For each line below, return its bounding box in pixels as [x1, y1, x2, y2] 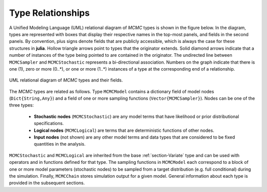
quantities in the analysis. [34, 141, 86, 147]
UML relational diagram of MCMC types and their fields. [9, 77, 123, 83]
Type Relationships [9, 7, 90, 18]
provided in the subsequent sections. [9, 180, 85, 186]
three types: [9, 102, 34, 108]
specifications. [34, 120, 64, 126]
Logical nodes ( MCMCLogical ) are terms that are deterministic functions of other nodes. [34, 127, 215, 133]
